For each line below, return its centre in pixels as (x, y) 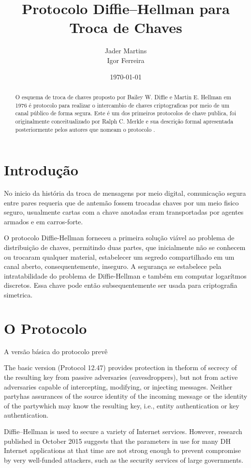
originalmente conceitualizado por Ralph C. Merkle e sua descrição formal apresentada (124, 121)
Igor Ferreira (126, 60)
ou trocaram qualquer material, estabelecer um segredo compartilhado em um (119, 257)
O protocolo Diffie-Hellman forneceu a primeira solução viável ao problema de (119, 238)
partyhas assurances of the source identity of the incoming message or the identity (126, 396)
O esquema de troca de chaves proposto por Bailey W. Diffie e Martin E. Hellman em (123, 97)
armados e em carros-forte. (44, 221)
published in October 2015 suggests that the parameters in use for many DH (118, 441)
